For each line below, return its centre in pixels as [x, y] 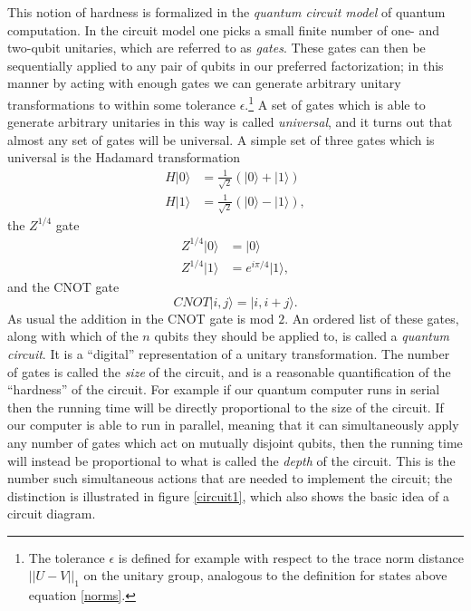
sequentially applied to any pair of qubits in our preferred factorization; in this [226, 65]
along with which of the [73, 336]
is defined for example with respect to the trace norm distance [291, 557]
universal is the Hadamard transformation [124, 157]
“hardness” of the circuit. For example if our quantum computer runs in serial [224, 389]
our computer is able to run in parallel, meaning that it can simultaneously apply [233, 425]
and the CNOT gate [63, 287]
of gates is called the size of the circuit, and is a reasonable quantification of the [229, 371]
